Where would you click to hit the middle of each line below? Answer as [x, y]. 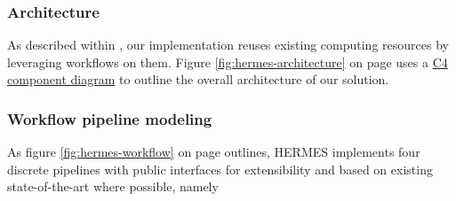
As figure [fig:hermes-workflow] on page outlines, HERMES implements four [214, 152]
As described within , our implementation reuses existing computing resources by [228, 45]
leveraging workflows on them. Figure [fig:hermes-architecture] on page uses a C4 [228, 62]
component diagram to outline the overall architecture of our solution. [198, 79]
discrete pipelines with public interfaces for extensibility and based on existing [220, 169]
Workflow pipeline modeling [110, 118]
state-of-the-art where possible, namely [113, 186]
